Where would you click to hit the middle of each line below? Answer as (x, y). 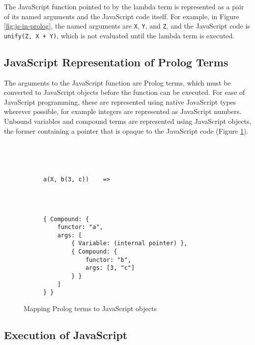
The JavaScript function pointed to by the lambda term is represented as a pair (124, 6)
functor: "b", (108, 260)
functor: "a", (80, 227)
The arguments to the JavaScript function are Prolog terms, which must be (117, 82)
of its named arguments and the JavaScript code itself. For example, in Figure (122, 16)
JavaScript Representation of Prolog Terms (116, 62)
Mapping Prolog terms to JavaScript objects (90, 308)
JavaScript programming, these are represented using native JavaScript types (120, 101)
